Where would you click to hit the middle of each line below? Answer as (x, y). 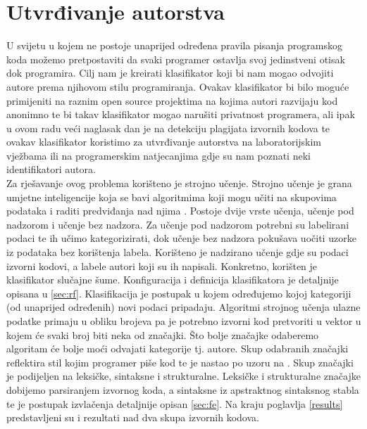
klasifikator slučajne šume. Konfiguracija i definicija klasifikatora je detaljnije (173, 280)
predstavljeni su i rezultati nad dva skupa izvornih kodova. (133, 417)
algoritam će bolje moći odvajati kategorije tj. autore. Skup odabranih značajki (178, 348)
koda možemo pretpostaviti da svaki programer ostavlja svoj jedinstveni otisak (176, 59)
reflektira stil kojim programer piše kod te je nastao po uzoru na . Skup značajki (180, 362)
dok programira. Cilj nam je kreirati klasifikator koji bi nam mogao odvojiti (170, 73)
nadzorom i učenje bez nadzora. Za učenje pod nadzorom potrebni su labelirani (178, 224)
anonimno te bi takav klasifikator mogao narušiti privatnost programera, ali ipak (181, 114)
